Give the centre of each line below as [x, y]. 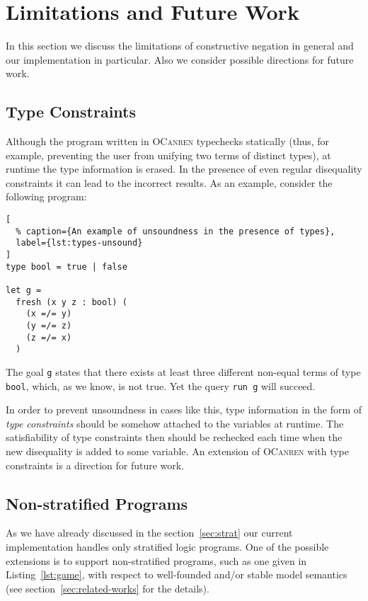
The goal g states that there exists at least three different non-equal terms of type [183, 371]
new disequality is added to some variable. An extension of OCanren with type [178, 451]
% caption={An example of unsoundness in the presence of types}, [176, 231]
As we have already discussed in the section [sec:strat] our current [149, 533]
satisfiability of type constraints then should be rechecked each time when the [174, 437]
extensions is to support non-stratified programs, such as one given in [156, 560]
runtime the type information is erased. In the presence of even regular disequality [184, 169]
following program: [46, 196]
